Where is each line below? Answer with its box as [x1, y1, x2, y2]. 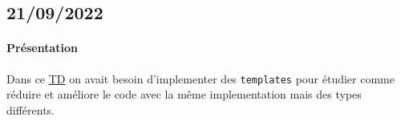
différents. [6, 101, 55, 118]
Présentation [6, 39, 79, 56]
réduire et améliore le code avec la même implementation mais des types [6, 86, 362, 103]
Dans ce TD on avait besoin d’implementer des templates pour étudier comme [6, 70, 395, 87]
